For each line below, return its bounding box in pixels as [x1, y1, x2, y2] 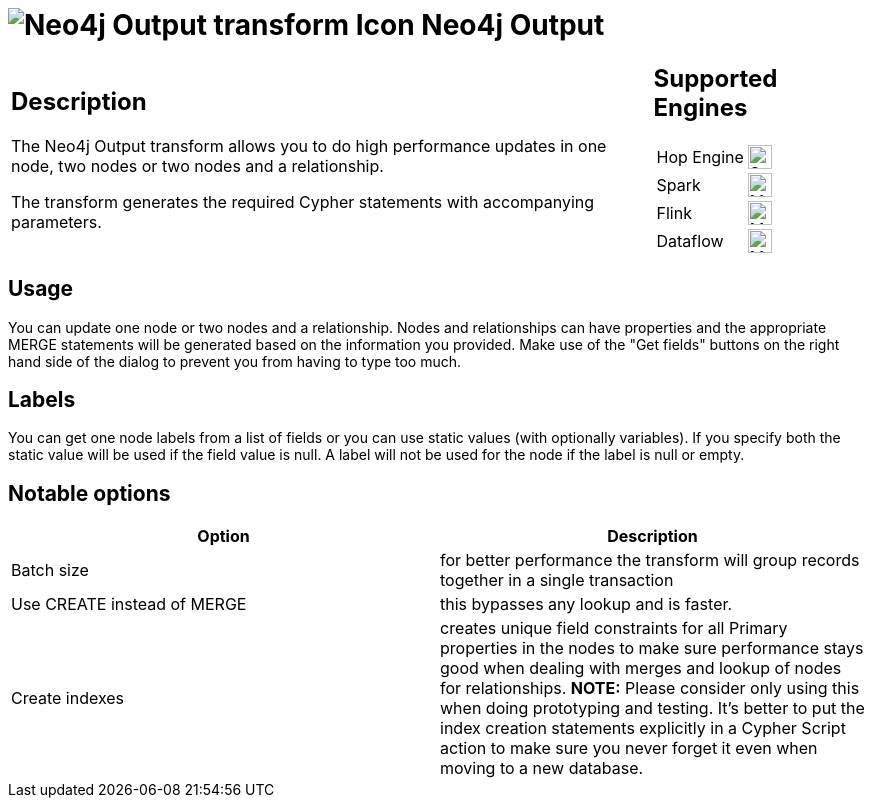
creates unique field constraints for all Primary [440, 618, 788, 639]
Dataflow [656, 230, 724, 251]
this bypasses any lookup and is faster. [440, 594, 733, 615]
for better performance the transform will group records [440, 550, 860, 571]
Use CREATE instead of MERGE [11, 594, 247, 615]
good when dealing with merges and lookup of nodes [440, 658, 842, 679]
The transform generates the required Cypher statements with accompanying [11, 192, 595, 213]
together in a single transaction [440, 570, 674, 591]
